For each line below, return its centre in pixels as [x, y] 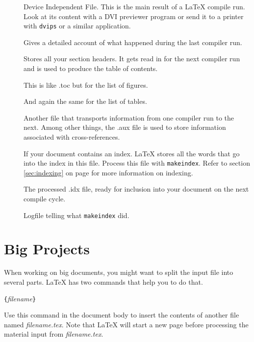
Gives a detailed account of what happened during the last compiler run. [133, 42]
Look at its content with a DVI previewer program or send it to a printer [134, 16]
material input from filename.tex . [54, 334]
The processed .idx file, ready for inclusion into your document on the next [136, 189]
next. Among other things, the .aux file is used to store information [125, 127]
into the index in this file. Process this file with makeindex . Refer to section [137, 163]
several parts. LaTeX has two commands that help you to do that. [103, 282]
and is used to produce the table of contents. [91, 68]
